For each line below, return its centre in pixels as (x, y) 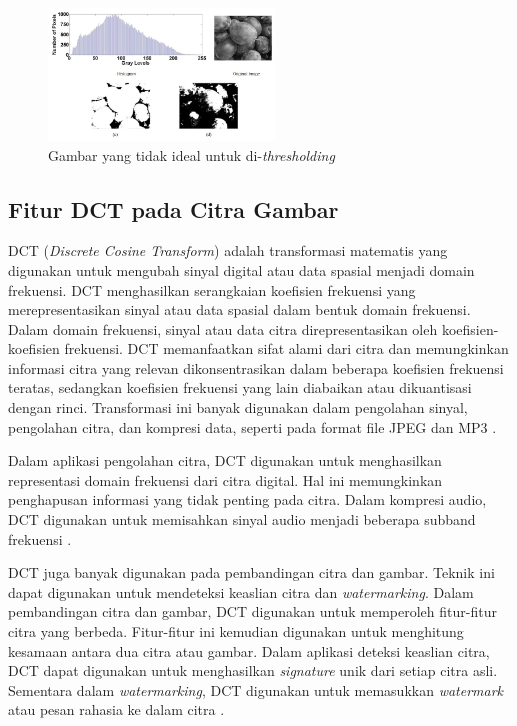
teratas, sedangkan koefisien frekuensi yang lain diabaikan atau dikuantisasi (240, 387)
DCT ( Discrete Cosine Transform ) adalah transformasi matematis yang (228, 250)
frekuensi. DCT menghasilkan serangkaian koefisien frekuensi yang (212, 289)
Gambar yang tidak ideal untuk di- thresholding (191, 154)
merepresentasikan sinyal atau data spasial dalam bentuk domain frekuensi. (239, 309)
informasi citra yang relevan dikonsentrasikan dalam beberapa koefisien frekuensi (256, 367)
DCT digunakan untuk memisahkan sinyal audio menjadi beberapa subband (242, 519)
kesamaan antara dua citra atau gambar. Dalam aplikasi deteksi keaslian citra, (249, 650)
